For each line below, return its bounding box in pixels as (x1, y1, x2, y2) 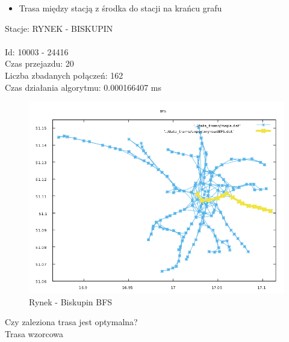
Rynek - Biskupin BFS (29, 295, 113, 308)
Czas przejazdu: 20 (5, 57, 74, 70)
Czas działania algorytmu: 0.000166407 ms (5, 81, 161, 93)
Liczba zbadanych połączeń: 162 (5, 69, 123, 81)
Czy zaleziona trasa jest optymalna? (5, 316, 138, 328)
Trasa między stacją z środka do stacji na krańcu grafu (19, 2, 222, 14)
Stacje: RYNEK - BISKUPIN (5, 22, 113, 34)
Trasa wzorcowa (5, 327, 63, 340)
